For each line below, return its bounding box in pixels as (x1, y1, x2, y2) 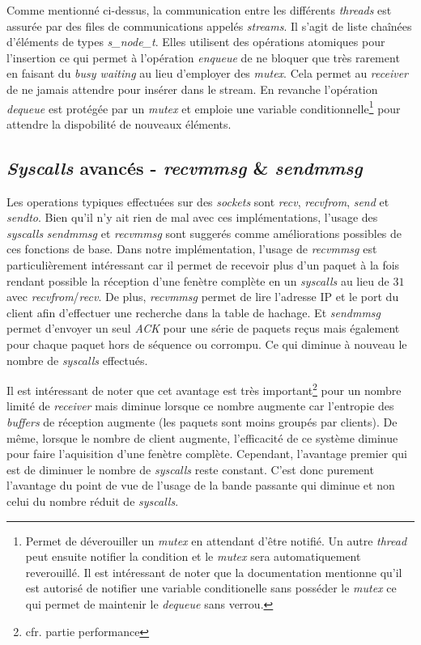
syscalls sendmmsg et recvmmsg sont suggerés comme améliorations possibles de (6, 224, 402, 241)
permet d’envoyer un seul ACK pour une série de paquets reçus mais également (6, 320, 400, 337)
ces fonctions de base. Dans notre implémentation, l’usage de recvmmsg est (6, 240, 377, 257)
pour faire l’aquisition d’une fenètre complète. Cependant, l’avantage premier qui (6, 445, 407, 462)
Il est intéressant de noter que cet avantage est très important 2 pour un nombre (6, 380, 402, 398)
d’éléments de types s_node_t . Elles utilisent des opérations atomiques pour (6, 33, 385, 50)
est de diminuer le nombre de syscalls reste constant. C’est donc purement (6, 460, 374, 477)
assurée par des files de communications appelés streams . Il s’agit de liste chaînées (6, 17, 412, 34)
